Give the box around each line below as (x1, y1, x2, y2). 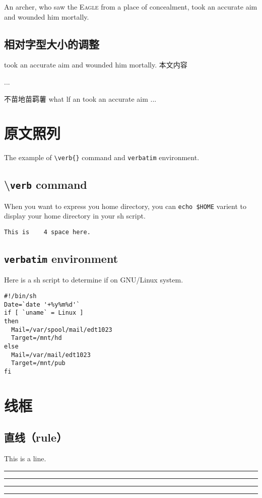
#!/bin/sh (4, 293, 37, 300)
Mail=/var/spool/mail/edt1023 (11, 326, 112, 333)
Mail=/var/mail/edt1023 (11, 351, 91, 359)
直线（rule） (4, 430, 68, 445)
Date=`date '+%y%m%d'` (4, 301, 80, 308)
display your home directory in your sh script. (4, 210, 146, 221)
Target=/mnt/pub (11, 360, 65, 367)
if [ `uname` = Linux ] (4, 309, 84, 317)
